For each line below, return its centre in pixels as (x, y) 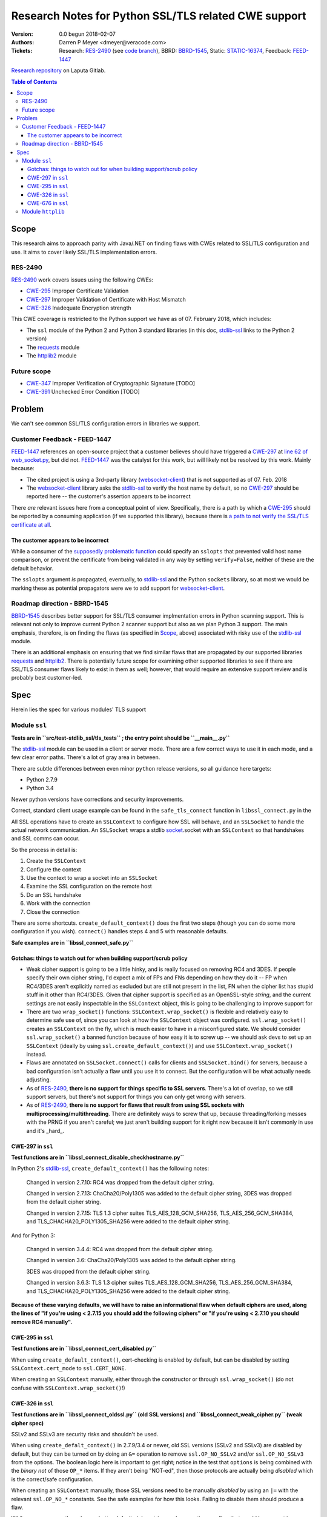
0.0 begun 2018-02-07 (88, 34)
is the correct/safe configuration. (52, 1479)
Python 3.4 (40, 788)
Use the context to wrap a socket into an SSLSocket (92, 877)
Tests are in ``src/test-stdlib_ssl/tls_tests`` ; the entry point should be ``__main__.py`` (121, 738)
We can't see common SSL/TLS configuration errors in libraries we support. (106, 424)
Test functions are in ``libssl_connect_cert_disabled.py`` (84, 1349)
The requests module (53, 347)
